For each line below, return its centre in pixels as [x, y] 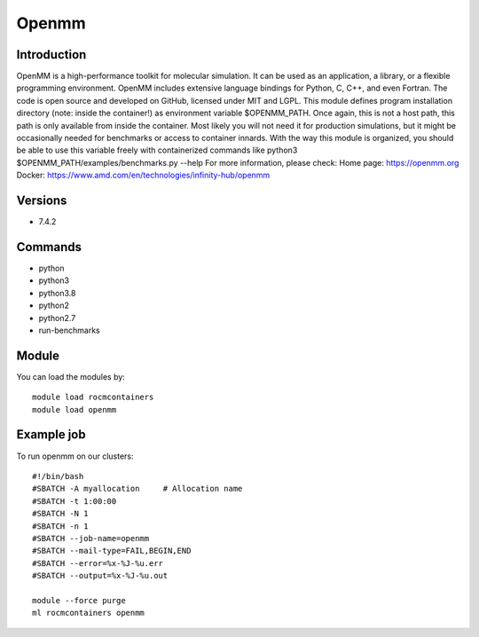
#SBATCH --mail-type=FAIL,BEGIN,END [112, 551]
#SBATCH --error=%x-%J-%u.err [98, 563]
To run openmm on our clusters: [75, 456]
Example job [51, 435]
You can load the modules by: [71, 376]
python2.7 [57, 318]
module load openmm [75, 409]
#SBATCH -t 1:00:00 [75, 501]
